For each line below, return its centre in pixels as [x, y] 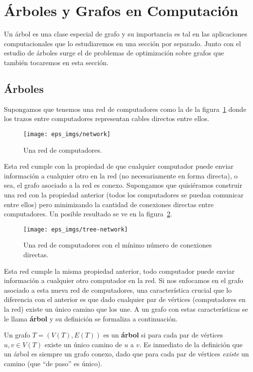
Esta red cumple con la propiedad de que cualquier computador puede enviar [119, 166]
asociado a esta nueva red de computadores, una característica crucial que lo [118, 290]
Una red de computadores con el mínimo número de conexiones [118, 245]
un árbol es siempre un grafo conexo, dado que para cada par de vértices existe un [126, 354]
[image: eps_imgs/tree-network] [76, 229]
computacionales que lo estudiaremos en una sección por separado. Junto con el [123, 43]
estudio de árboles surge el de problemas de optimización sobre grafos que [114, 53]
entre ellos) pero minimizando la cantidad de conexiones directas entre [109, 204]
